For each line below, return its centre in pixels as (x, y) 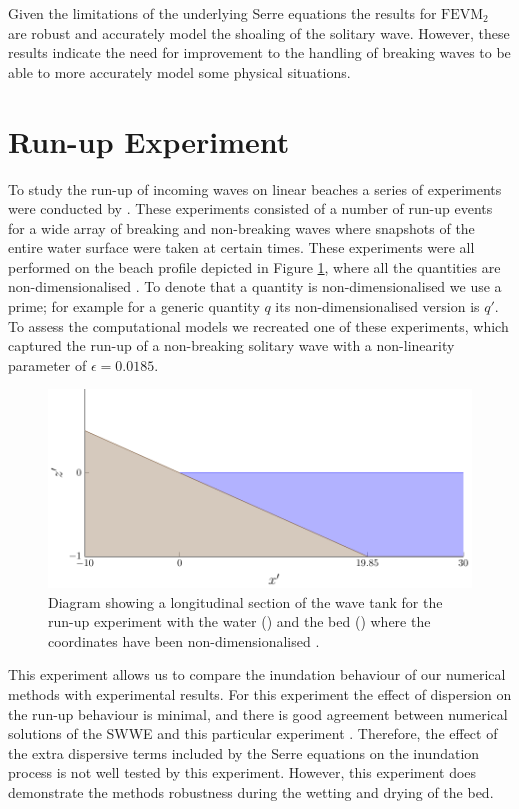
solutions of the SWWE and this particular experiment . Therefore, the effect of (253, 733)
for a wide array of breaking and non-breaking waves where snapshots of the (241, 227)
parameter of (47, 364)
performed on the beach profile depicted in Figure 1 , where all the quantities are (254, 266)
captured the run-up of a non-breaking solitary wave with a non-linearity (231, 345)
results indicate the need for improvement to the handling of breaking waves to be (259, 52)
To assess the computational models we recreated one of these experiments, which (258, 325)
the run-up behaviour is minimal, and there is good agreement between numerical (258, 713)
